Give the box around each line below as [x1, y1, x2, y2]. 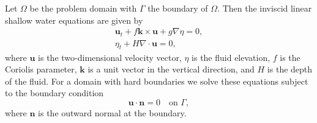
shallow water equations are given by [5, 13, 143, 26]
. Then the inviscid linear [217, 2, 312, 14]
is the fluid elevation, [192, 51, 270, 63]
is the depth [267, 63, 313, 76]
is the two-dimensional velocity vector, [38, 51, 182, 63]
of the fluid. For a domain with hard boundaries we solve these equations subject [5, 74, 308, 87]
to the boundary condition [5, 86, 104, 99]
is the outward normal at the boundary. [38, 106, 187, 119]
